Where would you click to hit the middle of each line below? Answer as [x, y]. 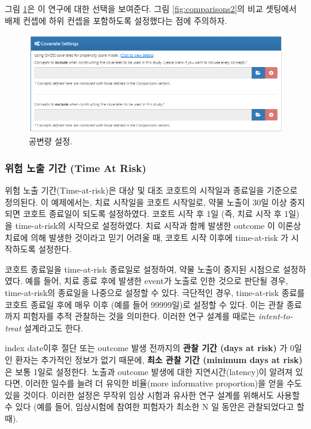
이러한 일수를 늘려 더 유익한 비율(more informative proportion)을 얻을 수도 [164, 383]
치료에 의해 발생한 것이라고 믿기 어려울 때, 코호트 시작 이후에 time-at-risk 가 [147, 237]
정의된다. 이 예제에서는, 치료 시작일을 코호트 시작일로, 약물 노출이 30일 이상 [146, 202]
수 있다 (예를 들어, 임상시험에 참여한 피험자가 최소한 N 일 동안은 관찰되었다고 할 [155, 407]
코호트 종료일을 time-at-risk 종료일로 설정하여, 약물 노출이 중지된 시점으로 [143, 269]
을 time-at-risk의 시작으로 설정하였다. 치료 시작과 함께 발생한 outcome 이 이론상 [153, 225]
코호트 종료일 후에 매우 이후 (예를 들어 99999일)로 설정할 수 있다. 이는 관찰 [144, 304]
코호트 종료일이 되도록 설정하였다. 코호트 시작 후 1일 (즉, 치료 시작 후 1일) [161, 214]
